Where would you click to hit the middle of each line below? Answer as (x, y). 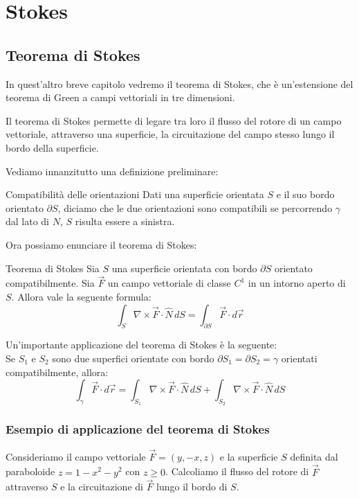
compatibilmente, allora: (57, 372)
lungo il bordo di (192, 487)
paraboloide (30, 471)
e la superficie (249, 456)
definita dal (314, 456)
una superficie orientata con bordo (184, 268)
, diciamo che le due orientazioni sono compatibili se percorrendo (195, 207)
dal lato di (28, 221)
